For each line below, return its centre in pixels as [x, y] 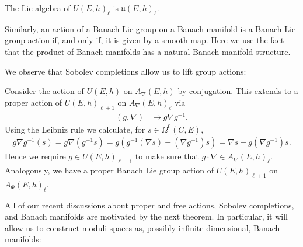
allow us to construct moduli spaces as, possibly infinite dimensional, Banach [142, 227]
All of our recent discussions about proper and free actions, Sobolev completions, [149, 205]
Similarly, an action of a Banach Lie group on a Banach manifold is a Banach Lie [150, 28]
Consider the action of [44, 91]
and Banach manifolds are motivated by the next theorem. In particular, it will [147, 216]
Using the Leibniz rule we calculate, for [75, 129]
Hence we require [35, 156]
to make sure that [167, 156]
